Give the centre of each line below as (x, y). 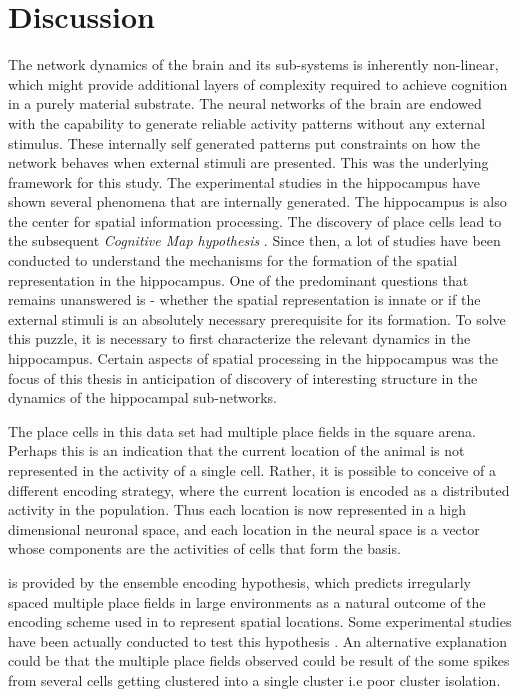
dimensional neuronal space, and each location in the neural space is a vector (244, 528)
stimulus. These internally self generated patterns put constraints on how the (244, 142)
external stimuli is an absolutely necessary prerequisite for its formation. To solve (257, 318)
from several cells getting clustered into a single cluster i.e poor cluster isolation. (254, 679)
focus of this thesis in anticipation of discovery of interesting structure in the (243, 377)
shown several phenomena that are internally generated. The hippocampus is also (257, 201)
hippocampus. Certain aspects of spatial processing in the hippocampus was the (253, 358)
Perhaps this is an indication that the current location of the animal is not (236, 450)
